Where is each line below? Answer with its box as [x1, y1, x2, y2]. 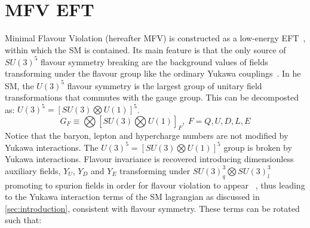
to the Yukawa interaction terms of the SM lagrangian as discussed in [5, 190, 260, 203]
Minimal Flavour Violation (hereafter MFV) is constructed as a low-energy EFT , [5, 32, 306, 44]
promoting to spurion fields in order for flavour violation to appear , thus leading [5, 178, 305, 191]
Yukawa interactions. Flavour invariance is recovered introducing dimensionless [5, 153, 294, 165]
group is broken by [223, 141, 292, 153]
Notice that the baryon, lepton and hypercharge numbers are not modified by [5, 129, 288, 141]
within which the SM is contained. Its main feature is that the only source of [5, 43, 286, 56]
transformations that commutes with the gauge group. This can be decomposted [5, 91, 299, 104]
